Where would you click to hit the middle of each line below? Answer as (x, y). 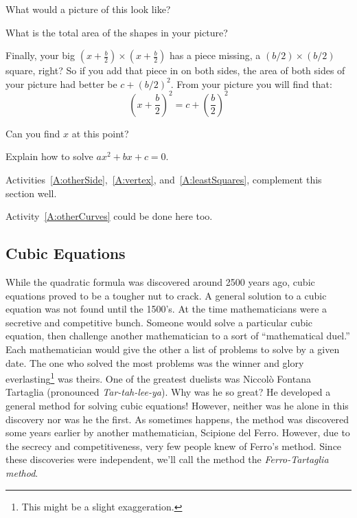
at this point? (100, 133)
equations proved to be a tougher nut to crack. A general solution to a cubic (166, 295)
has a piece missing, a (215, 55)
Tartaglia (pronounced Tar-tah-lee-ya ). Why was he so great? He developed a (168, 392)
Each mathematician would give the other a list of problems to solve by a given (173, 349)
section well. (31, 193)
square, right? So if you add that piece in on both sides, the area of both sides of (175, 70)
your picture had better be (61, 83)
